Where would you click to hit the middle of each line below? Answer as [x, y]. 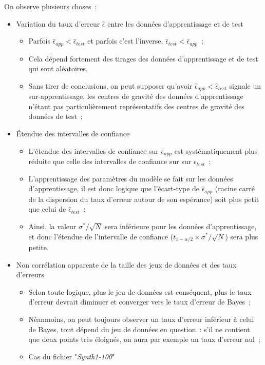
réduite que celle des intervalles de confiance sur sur [110, 161]
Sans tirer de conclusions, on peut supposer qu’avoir [110, 85]
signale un [245, 85]
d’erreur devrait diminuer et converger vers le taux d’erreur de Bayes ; [140, 302]
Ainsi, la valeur [52, 226]
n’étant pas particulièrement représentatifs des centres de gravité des [136, 106]
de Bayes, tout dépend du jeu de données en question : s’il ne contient [139, 329]
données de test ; [55, 116]
